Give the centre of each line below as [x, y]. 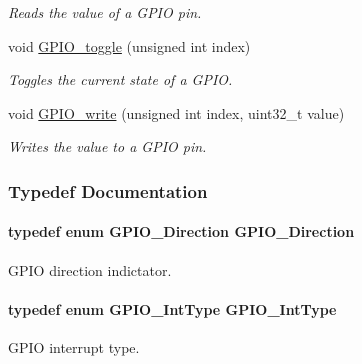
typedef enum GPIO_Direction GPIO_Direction [181, 231]
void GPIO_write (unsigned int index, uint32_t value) [176, 112]
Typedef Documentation [108, 190]
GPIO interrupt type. [74, 347]
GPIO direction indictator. [90, 269]
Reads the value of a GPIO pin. [105, 12]
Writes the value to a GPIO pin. [107, 146]
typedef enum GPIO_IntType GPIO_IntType [172, 308]
